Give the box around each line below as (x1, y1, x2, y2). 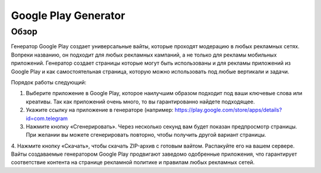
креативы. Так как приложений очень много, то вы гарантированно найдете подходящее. (26, 98, 255, 105)
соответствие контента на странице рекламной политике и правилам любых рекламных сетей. (11, 159, 255, 166)
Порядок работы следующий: (11, 78, 87, 86)
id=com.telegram (26, 115, 68, 122)
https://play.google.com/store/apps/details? (174, 106, 282, 114)
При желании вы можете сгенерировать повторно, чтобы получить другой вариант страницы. (26, 131, 267, 139)
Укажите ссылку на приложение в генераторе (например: (26, 106, 174, 114)
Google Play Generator (11, 9, 125, 22)
